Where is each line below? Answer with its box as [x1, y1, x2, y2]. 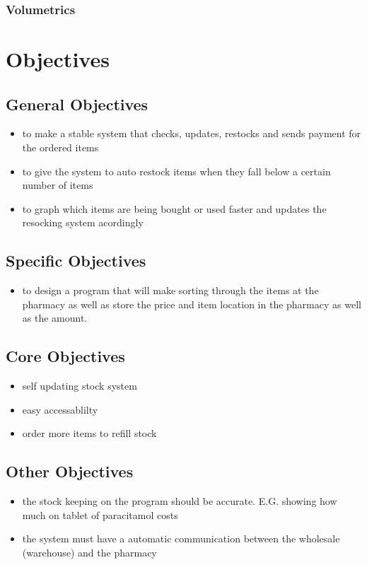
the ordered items [22, 140, 99, 155]
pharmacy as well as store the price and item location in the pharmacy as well [22, 296, 361, 311]
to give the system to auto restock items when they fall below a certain [22, 163, 331, 178]
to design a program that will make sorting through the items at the [22, 283, 319, 298]
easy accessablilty [22, 402, 98, 417]
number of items [22, 177, 93, 192]
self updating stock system [22, 378, 137, 393]
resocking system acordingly [22, 215, 144, 230]
